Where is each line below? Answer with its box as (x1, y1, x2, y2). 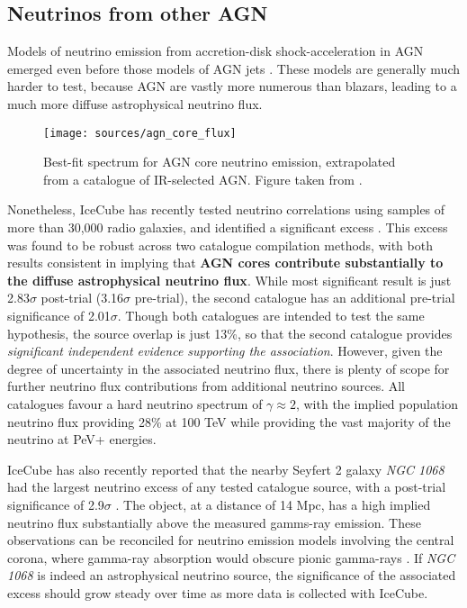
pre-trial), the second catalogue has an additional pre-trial (134, 288, 455, 307)
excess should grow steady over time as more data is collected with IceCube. (7, 583, 428, 602)
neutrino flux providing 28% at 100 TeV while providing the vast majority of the (7, 412, 451, 431)
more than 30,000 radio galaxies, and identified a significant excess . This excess (7, 218, 448, 237)
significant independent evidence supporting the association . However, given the (7, 341, 443, 360)
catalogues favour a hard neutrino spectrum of (7, 394, 263, 413)
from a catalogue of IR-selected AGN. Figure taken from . (43, 169, 363, 188)
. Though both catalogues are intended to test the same (117, 305, 425, 324)
